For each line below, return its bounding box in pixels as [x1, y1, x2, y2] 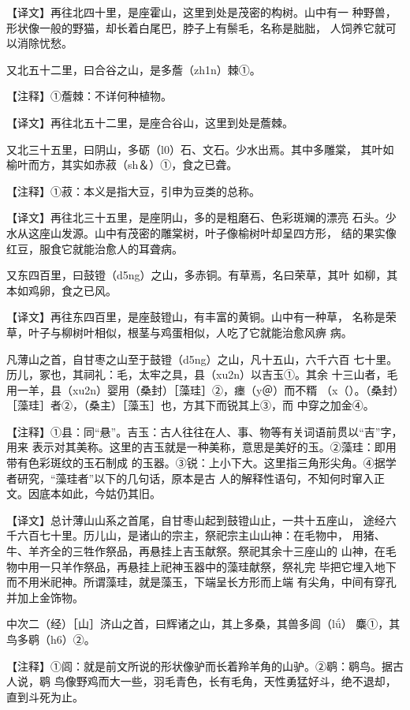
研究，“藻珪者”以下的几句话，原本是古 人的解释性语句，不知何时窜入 [17, 469, 374, 486]
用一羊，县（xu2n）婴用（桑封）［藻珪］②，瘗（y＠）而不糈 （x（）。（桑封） [6, 381, 399, 398]
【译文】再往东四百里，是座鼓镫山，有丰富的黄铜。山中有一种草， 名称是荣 [6, 308, 397, 325]
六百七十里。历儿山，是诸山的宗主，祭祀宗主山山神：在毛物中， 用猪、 [17, 527, 386, 544]
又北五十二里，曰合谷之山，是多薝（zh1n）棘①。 [6, 61, 261, 77]
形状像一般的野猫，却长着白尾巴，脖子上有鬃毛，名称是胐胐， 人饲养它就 [6, 19, 386, 35]
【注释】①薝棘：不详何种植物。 [6, 88, 172, 104]
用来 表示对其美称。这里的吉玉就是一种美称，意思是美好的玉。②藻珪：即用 [6, 439, 397, 455]
